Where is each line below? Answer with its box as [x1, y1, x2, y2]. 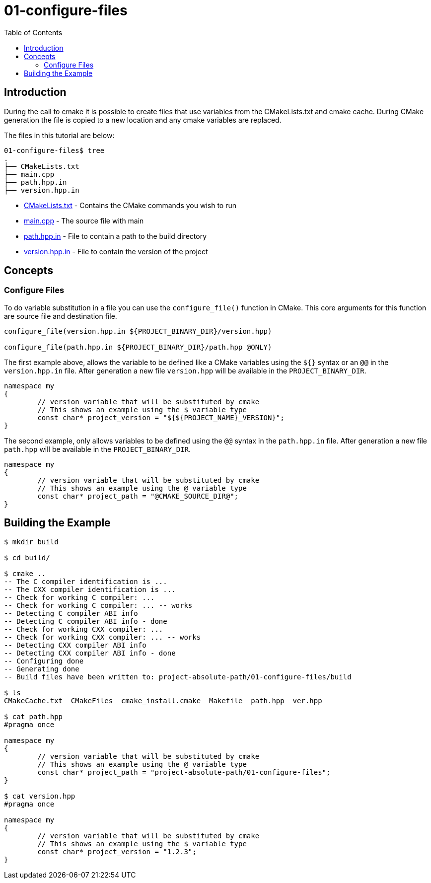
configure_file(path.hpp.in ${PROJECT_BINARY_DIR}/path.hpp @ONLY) [4, 343, 272, 351]
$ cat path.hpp [4, 712, 63, 721]
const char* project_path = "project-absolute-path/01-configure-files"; [37, 768, 331, 776]
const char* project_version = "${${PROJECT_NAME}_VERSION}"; [37, 413, 285, 422]
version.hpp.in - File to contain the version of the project [24, 247, 208, 256]
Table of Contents [4, 28, 63, 37]
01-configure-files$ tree [4, 146, 105, 154]
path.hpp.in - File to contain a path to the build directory [24, 231, 207, 240]
